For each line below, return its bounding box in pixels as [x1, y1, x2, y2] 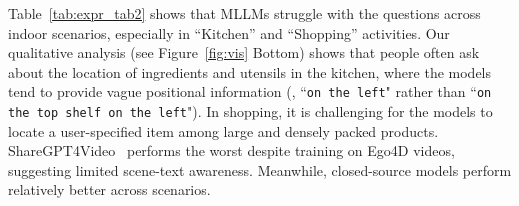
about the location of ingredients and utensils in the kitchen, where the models [8, 61, 492, 82]
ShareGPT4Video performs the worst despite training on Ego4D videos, [8, 140, 455, 161]
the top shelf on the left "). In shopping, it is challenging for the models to [8, 101, 493, 122]
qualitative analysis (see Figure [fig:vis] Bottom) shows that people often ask [8, 42, 480, 63]
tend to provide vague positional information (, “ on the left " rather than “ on [8, 81, 492, 102]
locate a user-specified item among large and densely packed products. [8, 120, 439, 141]
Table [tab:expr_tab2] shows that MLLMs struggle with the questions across [8, 3, 481, 23]
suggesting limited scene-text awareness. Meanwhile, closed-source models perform [8, 159, 512, 180]
